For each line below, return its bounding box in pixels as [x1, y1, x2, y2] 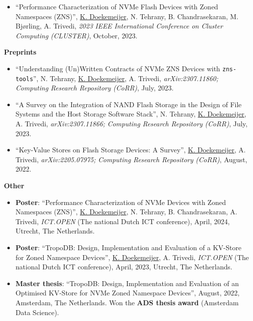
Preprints [4, 47, 37, 57]
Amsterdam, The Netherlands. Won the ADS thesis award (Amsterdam [15, 297, 239, 307]
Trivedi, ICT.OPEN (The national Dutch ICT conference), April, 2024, [15, 216, 230, 226]
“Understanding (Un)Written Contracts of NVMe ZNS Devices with [15, 63, 220, 73]
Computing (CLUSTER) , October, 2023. [15, 30, 138, 40]
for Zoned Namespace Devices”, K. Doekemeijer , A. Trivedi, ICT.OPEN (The [15, 252, 249, 262]
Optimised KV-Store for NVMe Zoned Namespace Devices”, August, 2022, [15, 288, 240, 298]
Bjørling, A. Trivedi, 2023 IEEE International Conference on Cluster [15, 21, 223, 31]
